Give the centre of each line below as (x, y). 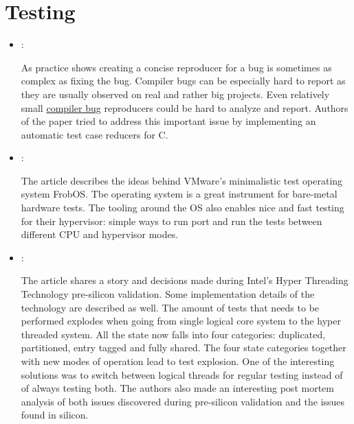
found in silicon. (55, 415)
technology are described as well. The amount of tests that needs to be (170, 307)
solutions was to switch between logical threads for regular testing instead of (182, 374)
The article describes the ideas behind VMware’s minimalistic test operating (182, 180)
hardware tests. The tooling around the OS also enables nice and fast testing (182, 208)
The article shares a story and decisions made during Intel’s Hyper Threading (185, 280)
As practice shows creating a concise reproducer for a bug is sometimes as (176, 67)
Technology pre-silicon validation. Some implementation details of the (168, 294)
